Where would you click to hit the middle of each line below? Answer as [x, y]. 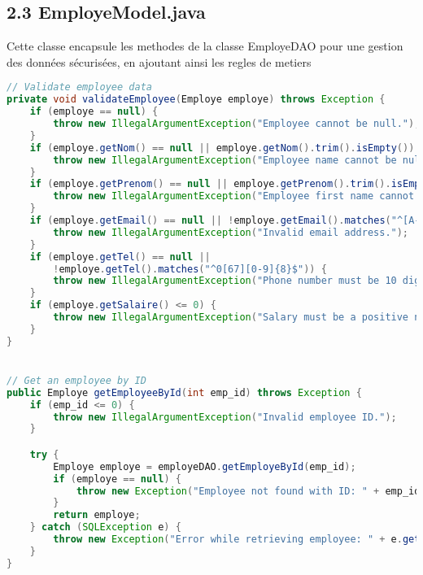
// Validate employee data [79, 87]
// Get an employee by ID [76, 380]
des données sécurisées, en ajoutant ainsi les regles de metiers [159, 61]
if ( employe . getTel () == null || [120, 257]
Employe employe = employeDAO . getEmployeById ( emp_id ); [205, 466]
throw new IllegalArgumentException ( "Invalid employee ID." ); [225, 417]
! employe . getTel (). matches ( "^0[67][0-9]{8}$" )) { [190, 269]
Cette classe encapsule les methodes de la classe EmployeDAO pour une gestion [205, 46]
